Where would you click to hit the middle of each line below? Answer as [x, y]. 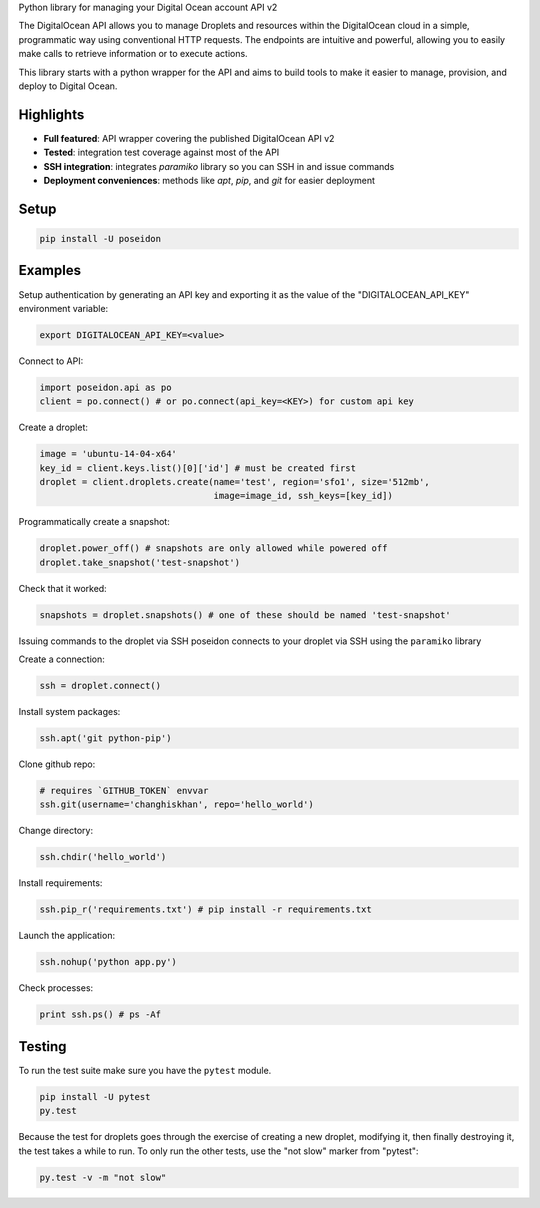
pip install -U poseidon [100, 239]
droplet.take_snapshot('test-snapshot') [139, 562]
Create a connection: [61, 659]
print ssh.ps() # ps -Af [100, 1014]
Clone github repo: [57, 764]
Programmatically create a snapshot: [94, 522]
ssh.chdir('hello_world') [103, 857]
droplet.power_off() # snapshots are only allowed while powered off [213, 548]
